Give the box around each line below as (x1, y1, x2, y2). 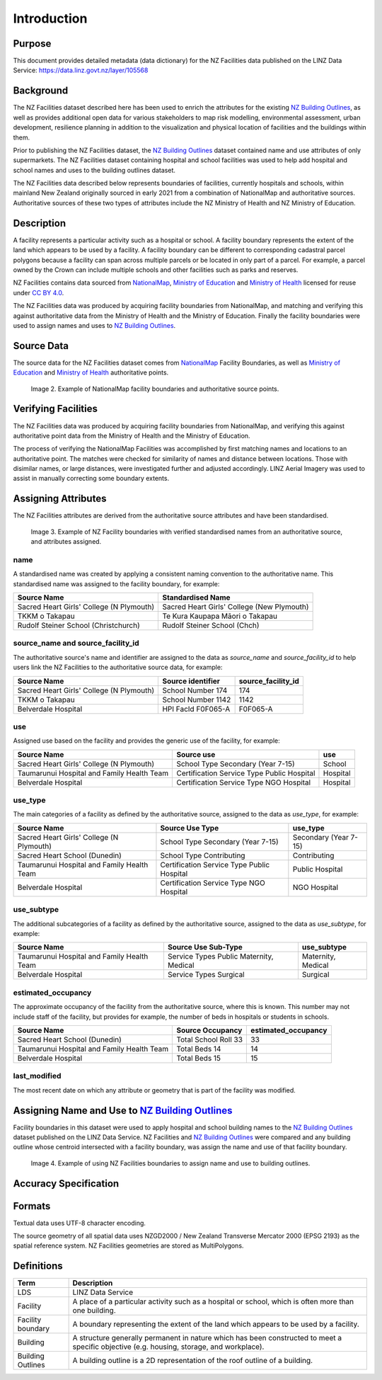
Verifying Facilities (13, 403, 98, 415)
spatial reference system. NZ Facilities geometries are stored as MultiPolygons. (13, 1241, 244, 1250)
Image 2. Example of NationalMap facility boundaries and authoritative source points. (30, 384, 279, 393)
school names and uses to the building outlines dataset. (13, 166, 176, 174)
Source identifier (162, 676, 221, 686)
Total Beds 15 (176, 1053, 221, 1063)
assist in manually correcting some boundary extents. (13, 474, 170, 483)
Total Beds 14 (176, 1044, 221, 1054)
